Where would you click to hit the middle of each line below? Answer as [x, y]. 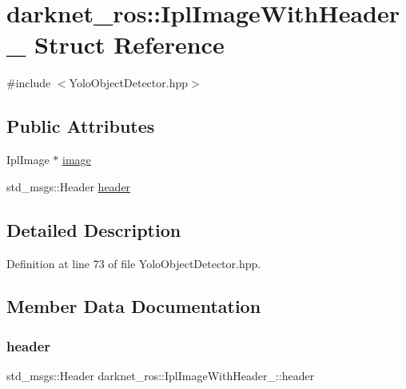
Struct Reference [129, 44]
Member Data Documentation [134, 306]
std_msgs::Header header [69, 186]
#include [29, 83]
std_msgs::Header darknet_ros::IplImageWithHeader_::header [161, 376]
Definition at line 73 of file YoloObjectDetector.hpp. [134, 263]
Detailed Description [94, 229]
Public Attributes [81, 126]
